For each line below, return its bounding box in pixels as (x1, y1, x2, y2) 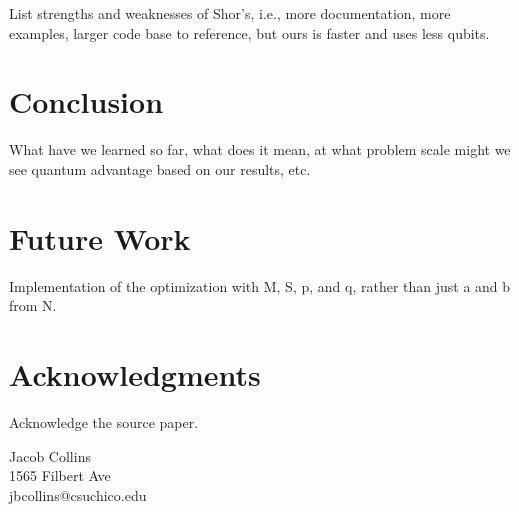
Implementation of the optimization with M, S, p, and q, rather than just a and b (9, 275, 511, 296)
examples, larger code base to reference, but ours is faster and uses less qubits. (9, 22, 490, 43)
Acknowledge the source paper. (9, 411, 199, 432)
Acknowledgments (9, 354, 261, 394)
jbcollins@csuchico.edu (9, 484, 147, 505)
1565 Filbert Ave (9, 465, 111, 486)
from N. (9, 295, 57, 316)
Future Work (9, 217, 191, 258)
